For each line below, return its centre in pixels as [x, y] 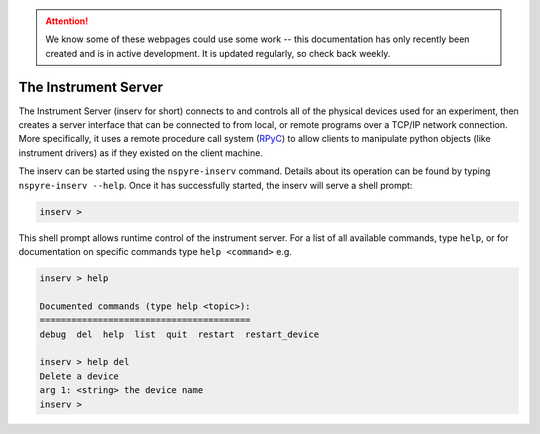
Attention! [67, 21]
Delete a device [79, 376]
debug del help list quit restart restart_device [179, 334]
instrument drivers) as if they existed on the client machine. [141, 152]
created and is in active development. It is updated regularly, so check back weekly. [218, 53]
